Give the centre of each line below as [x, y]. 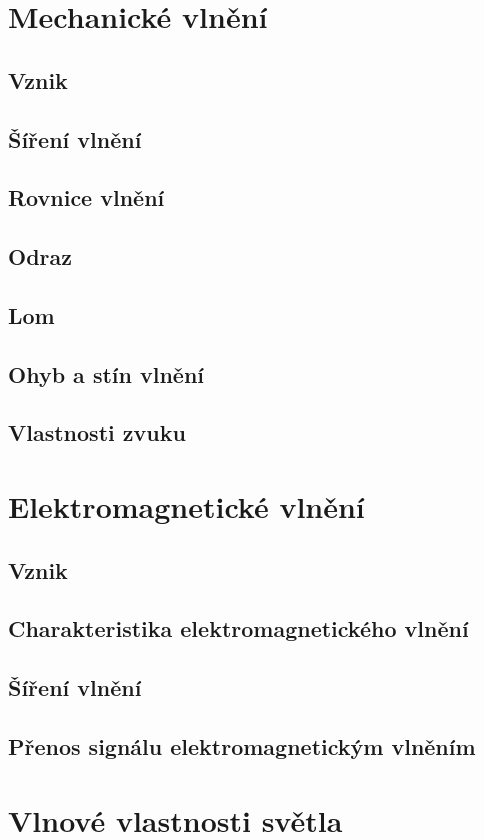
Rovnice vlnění [86, 197]
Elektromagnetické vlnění [186, 506]
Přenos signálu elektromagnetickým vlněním [242, 745]
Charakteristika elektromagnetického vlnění [238, 628]
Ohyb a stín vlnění [106, 373]
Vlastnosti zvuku [97, 432]
